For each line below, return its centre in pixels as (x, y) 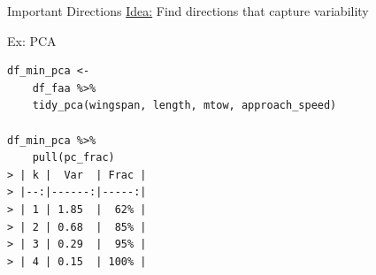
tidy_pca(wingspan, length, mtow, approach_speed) (184, 106)
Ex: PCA (32, 40)
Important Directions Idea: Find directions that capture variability (188, 11)
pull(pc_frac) (73, 158)
